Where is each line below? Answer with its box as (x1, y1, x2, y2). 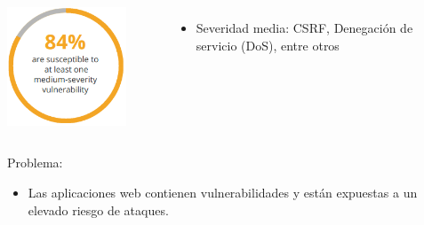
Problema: (7, 153, 63, 172)
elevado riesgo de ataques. (28, 200, 169, 219)
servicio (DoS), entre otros (196, 35, 340, 54)
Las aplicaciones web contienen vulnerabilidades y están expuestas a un (28, 183, 418, 202)
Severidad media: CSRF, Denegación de (196, 19, 413, 36)
